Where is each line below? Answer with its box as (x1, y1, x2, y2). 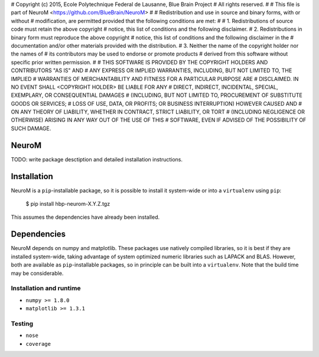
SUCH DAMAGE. (11, 125, 51, 132)
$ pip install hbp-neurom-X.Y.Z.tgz (25, 200, 110, 207)
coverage (25, 340, 51, 347)
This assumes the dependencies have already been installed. (11, 213, 160, 221)
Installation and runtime (11, 284, 81, 293)
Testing (11, 319, 34, 327)
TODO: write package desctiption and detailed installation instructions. (11, 155, 183, 163)
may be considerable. (11, 270, 64, 277)
